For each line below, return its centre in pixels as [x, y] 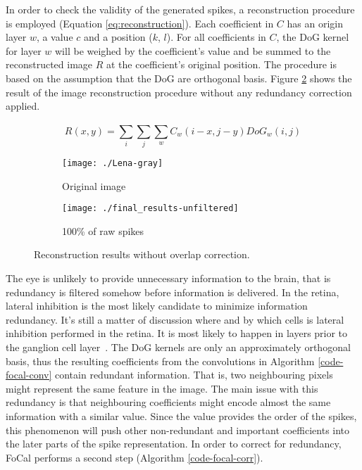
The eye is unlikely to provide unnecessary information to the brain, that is [168, 278]
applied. [23, 106]
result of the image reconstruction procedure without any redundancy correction [179, 92]
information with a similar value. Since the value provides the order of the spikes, [181, 415]
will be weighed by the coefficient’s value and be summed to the [193, 50]
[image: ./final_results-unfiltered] [150, 209]
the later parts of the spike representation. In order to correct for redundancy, [174, 444]
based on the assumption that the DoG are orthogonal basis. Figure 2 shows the [179, 78]
